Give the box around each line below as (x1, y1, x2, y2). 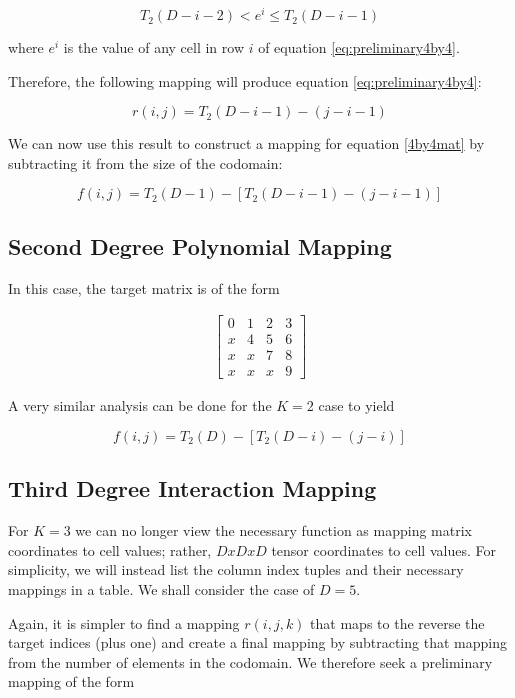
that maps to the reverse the (310, 612, 485, 633)
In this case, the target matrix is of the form (8, 277, 280, 298)
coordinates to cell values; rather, (8, 539, 212, 560)
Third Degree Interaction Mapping (8, 473, 377, 504)
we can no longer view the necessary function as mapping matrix (75, 520, 472, 541)
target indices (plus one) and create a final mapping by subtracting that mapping (8, 632, 507, 653)
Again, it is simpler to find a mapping (8, 612, 240, 633)
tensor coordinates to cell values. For (271, 539, 496, 560)
